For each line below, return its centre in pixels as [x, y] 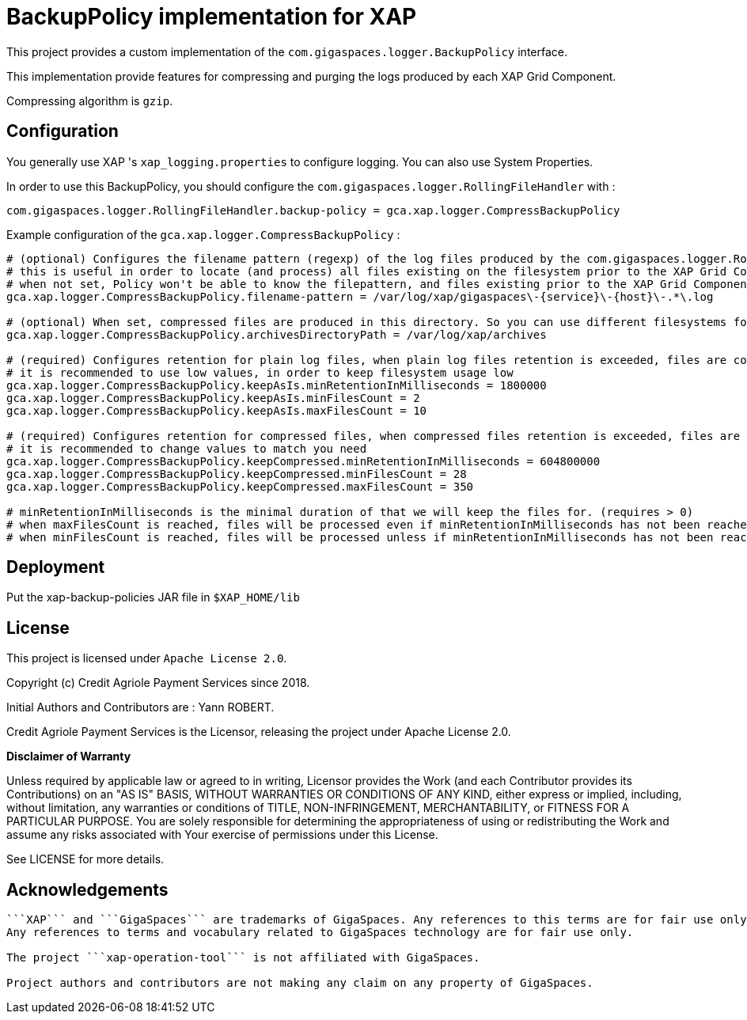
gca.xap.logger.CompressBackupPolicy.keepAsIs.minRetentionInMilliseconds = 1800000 [277, 385]
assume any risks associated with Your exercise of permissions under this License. [222, 835]
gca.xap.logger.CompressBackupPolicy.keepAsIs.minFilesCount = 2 [213, 398]
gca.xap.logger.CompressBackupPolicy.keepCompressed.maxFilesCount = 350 [240, 486]
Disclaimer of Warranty [69, 756]
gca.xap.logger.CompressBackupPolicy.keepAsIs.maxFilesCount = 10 [217, 410]
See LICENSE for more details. [85, 859]
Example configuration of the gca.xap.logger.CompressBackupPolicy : [203, 234]
